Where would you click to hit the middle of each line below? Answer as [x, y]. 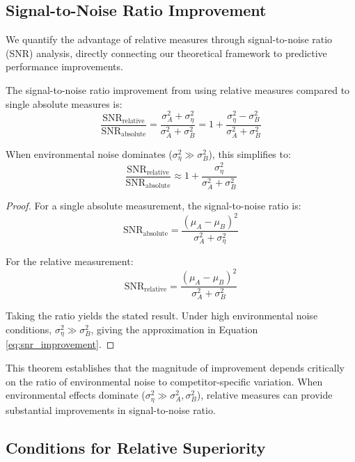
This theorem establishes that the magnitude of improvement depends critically [175, 367]
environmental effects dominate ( [76, 395]
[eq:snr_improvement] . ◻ [60, 344]
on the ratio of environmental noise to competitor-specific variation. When [164, 381]
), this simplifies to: [250, 153]
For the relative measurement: [70, 261]
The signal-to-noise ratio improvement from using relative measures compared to [178, 89]
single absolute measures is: [64, 103]
